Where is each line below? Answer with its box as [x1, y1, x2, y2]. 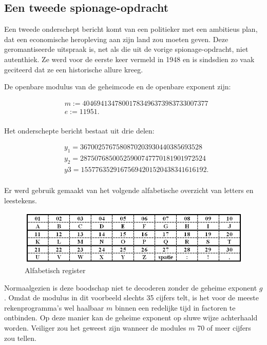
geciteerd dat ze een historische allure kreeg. [4, 64, 143, 74]
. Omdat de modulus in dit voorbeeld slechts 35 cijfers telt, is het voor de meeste [4, 292, 259, 303]
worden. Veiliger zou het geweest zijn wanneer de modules [4, 322, 186, 333]
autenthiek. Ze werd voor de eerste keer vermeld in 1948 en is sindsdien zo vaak [4, 53, 255, 64]
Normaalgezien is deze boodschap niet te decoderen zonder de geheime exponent [4, 282, 257, 293]
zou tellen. [4, 332, 36, 343]
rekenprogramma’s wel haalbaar [4, 302, 104, 313]
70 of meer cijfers [197, 322, 251, 333]
